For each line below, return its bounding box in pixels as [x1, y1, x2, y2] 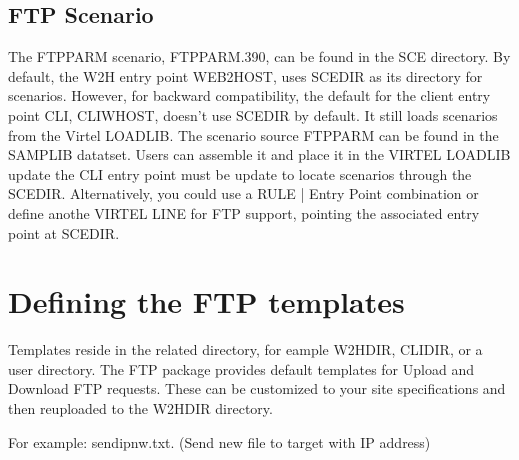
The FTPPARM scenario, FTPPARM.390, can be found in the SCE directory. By [8, 46, 511, 67]
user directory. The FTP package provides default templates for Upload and [8, 358, 474, 379]
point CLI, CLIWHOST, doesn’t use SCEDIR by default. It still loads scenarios [8, 104, 498, 125]
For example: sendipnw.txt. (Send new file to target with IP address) [8, 431, 431, 452]
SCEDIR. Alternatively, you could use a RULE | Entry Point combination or [8, 183, 479, 204]
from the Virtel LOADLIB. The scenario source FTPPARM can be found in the [8, 124, 499, 145]
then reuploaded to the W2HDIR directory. [8, 398, 273, 419]
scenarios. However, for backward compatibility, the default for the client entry [8, 85, 491, 106]
